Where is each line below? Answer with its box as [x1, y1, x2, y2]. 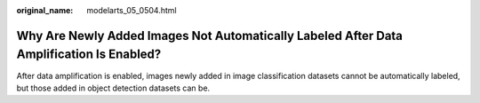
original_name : [16, 5, 74, 15]
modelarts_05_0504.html [86, 5, 177, 15]
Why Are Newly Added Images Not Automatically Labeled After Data [16, 28, 404, 44]
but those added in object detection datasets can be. [16, 83, 211, 93]
